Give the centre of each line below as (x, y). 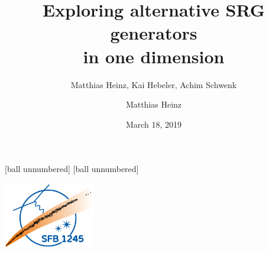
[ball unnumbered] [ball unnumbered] (72, 169)
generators (154, 33)
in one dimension (154, 56)
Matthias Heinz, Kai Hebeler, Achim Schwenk (154, 84)
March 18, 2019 (154, 124)
